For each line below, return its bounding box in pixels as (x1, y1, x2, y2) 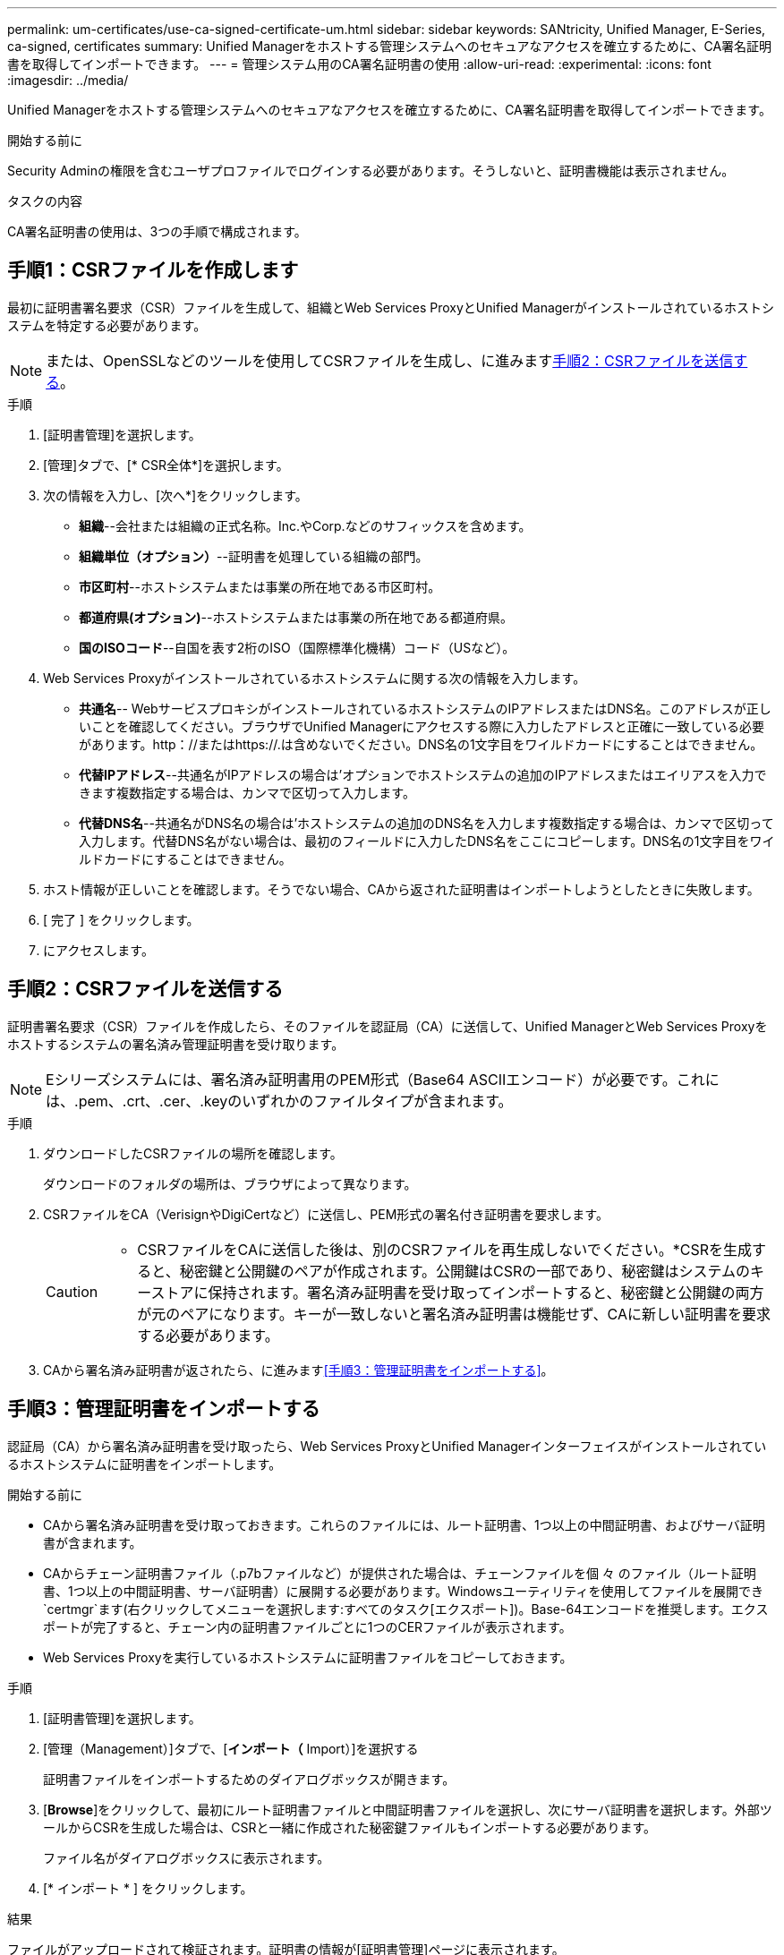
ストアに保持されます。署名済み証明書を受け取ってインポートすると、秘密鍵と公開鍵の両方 (150, 1283, 764, 1302)
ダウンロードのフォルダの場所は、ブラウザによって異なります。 (43, 1175, 417, 1191)
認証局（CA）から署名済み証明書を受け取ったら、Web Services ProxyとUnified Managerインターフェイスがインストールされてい (7, 1438, 767, 1454)
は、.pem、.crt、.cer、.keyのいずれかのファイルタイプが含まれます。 (46, 1091, 513, 1110)
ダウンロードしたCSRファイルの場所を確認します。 (43, 1145, 343, 1161)
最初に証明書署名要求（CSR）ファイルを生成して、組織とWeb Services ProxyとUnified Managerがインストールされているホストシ (7, 299, 775, 315)
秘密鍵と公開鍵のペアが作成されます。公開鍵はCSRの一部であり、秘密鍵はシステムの (179, 1261, 751, 1280)
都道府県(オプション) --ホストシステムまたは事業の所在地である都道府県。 (79, 609, 513, 625)
